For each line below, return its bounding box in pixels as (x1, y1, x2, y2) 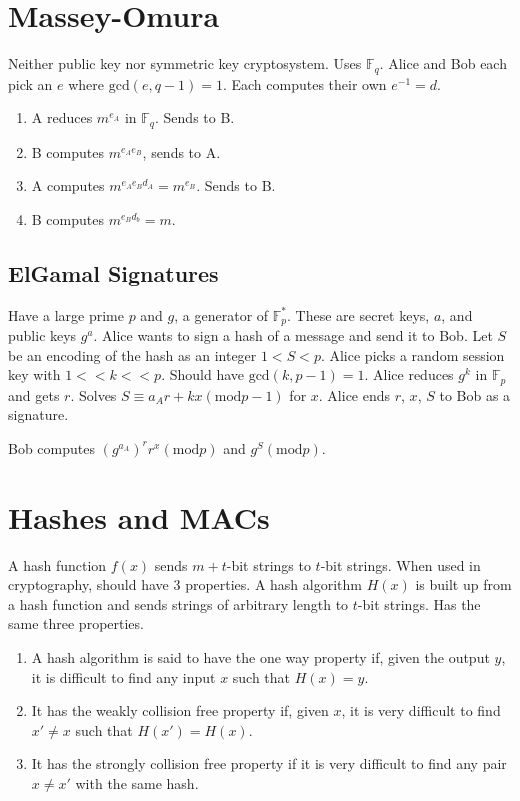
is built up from (415, 574, 512, 595)
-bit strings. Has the (357, 593, 481, 614)
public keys (8, 325, 77, 346)
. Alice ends (318, 384, 391, 405)
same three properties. (8, 613, 144, 634)
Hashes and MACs (8, 496, 270, 537)
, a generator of (174, 304, 269, 325)
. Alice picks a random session (320, 344, 505, 365)
